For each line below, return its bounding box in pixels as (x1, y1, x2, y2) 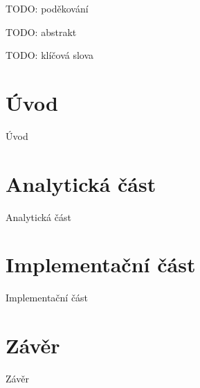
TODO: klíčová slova (6, 48, 94, 62)
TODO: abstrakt (6, 24, 77, 39)
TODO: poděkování (6, 1, 89, 15)
